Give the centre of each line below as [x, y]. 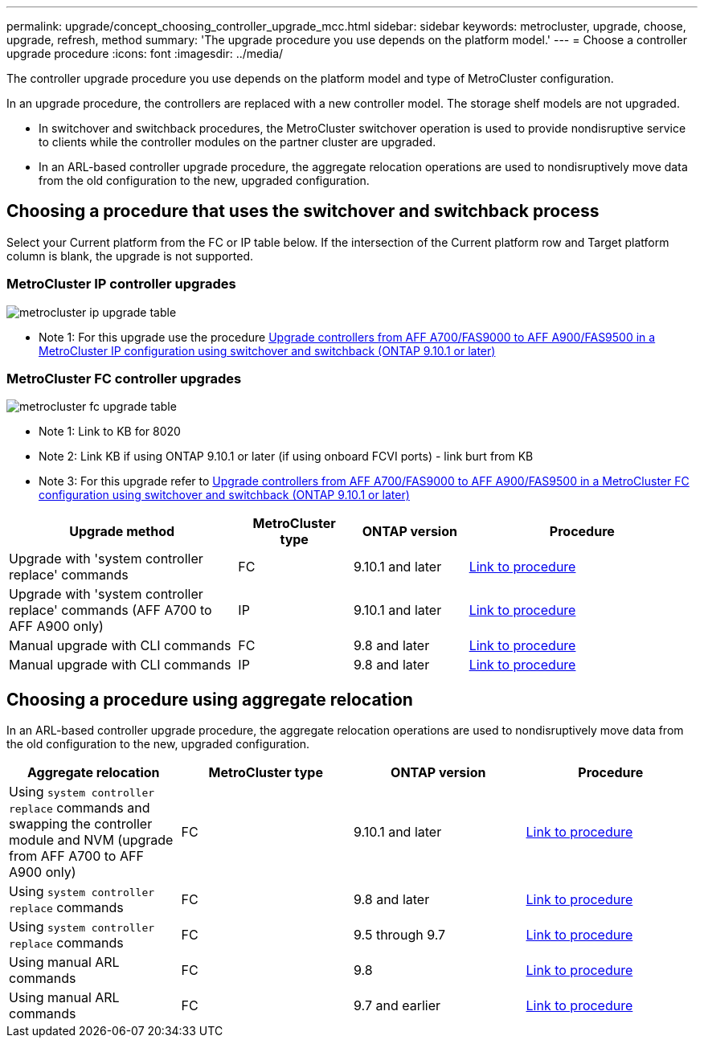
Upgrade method [122, 532]
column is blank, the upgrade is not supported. [130, 256]
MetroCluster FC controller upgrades [124, 378]
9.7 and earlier [397, 1006]
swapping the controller [81, 824]
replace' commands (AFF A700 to [111, 610]
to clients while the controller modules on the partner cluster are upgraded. [237, 142]
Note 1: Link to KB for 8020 [110, 432]
